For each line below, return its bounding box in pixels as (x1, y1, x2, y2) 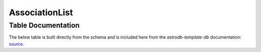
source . (9, 41, 24, 47)
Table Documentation (9, 21, 80, 30)
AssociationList (9, 7, 73, 18)
